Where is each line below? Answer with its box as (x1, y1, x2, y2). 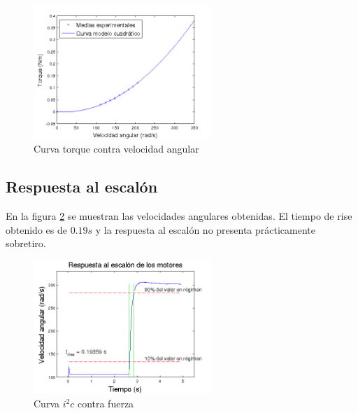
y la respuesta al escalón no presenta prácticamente (95, 222, 315, 237)
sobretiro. (6, 236, 46, 251)
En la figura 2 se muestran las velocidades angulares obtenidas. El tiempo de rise (6, 209, 352, 223)
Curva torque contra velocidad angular (34, 141, 199, 156)
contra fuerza (77, 396, 134, 411)
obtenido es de (6, 222, 67, 237)
